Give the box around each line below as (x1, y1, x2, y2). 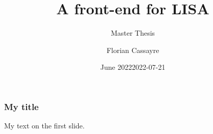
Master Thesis (110, 28, 155, 38)
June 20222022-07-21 (100, 62, 165, 72)
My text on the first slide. (4, 120, 85, 131)
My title (4, 100, 39, 113)
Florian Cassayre (106, 44, 159, 55)
